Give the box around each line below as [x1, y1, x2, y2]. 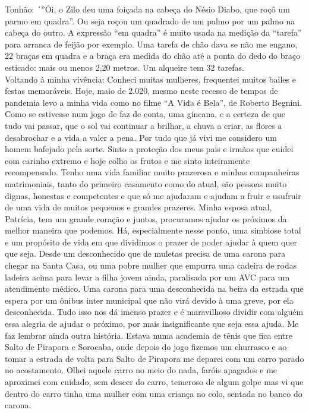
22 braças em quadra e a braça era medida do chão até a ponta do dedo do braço [5, 49, 301, 62]
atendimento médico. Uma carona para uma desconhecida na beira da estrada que [5, 282, 304, 295]
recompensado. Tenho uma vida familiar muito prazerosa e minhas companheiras [5, 166, 299, 178]
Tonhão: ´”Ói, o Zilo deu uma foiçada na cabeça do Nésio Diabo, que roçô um [5, 3, 290, 15]
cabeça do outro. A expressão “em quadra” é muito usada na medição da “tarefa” [5, 26, 302, 39]
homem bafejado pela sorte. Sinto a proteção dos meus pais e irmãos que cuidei [5, 143, 294, 155]
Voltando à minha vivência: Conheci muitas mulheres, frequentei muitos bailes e [5, 72, 296, 85]
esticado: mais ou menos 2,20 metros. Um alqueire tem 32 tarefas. [5, 61, 244, 73]
